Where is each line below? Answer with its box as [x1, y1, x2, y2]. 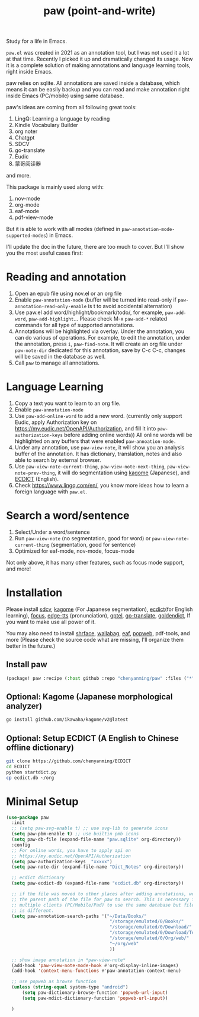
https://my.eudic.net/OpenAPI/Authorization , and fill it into [14, 425, 156, 432]
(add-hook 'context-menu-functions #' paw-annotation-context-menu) [11, 968, 182, 974]
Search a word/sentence [6, 509, 130, 522]
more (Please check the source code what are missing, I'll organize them [6, 636, 184, 643]
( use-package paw [6, 815, 49, 820]
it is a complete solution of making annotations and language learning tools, [6, 62, 191, 69]
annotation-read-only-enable [14, 304, 87, 310]
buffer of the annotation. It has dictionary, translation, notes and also [14, 450, 182, 458]
